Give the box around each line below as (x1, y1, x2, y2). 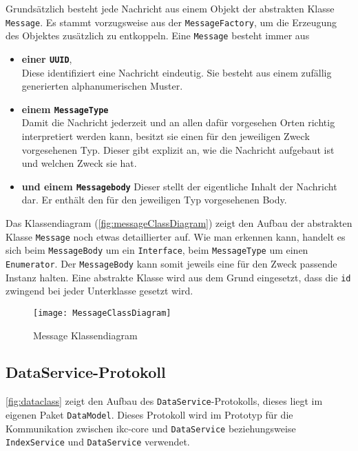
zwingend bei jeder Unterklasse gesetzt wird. (6, 283, 193, 298)
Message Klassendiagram (33, 328, 138, 342)
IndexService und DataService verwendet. (6, 434, 190, 449)
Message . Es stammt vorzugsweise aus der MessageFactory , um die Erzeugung (6, 14, 337, 29)
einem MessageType (21, 101, 109, 116)
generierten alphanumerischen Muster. (21, 79, 183, 93)
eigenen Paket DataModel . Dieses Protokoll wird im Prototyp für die (6, 407, 293, 421)
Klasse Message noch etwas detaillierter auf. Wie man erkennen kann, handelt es (6, 229, 346, 243)
